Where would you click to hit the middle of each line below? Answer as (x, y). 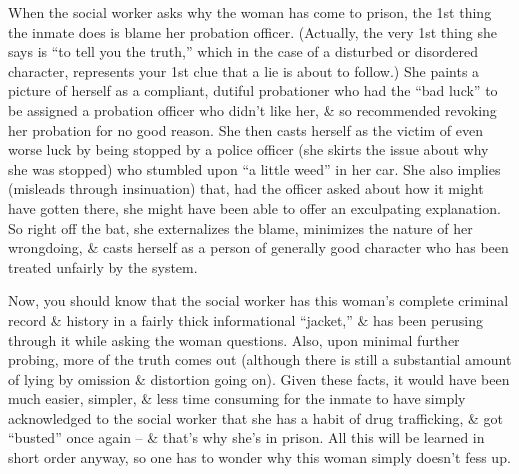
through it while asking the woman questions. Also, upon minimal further (234, 339)
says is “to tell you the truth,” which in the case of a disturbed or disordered (243, 51)
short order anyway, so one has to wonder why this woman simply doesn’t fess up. (259, 457)
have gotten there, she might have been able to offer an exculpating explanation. (254, 207)
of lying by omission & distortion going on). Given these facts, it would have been (259, 378)
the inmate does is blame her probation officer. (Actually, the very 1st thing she (252, 31)
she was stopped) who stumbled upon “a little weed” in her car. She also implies (254, 168)
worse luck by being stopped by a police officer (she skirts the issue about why (248, 149)
